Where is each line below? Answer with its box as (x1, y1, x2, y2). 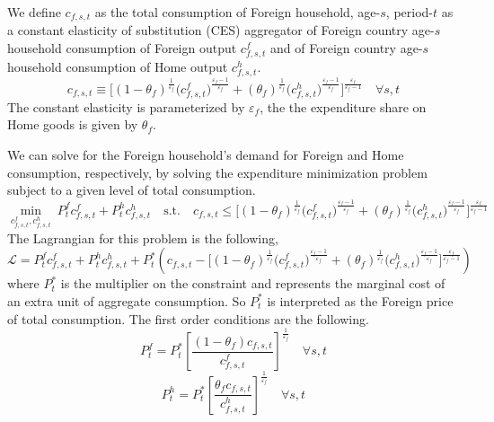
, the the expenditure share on (260, 97, 427, 116)
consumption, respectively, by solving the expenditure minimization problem (7, 163, 428, 181)
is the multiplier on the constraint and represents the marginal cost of (60, 274, 445, 293)
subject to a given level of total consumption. (7, 180, 256, 199)
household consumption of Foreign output (7, 39, 237, 57)
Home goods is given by (7, 115, 138, 134)
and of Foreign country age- (270, 39, 423, 57)
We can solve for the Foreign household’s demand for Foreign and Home (7, 145, 404, 163)
